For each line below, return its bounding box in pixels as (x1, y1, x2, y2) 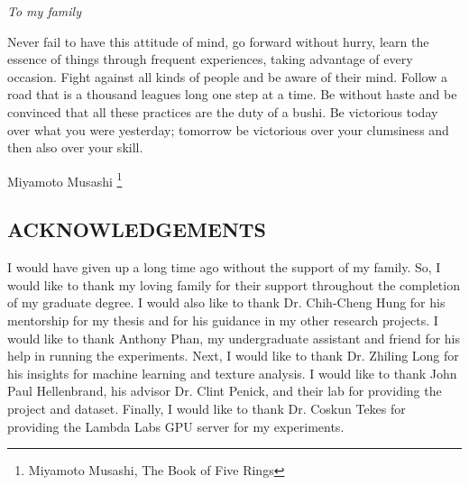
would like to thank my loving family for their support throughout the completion (7, 275, 460, 294)
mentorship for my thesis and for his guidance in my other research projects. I (7, 310, 438, 329)
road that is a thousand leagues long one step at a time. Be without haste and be (7, 85, 457, 104)
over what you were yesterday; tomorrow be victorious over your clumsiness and (7, 120, 449, 139)
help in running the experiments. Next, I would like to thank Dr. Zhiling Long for (7, 346, 459, 365)
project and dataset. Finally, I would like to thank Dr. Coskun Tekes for (7, 398, 406, 417)
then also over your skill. (7, 138, 143, 157)
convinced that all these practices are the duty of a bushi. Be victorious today (7, 102, 438, 121)
